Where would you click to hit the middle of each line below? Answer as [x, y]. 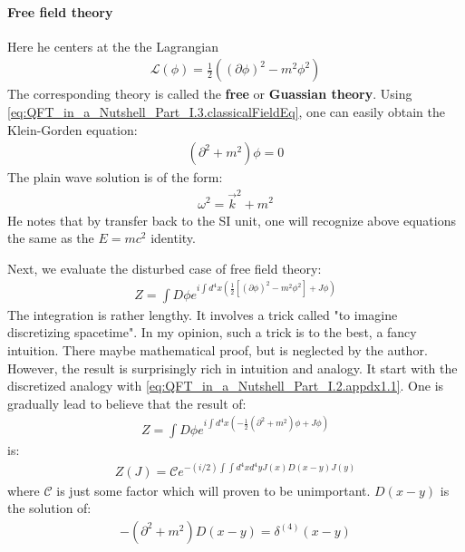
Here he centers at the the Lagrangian [113, 46]
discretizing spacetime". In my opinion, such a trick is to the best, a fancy [212, 332]
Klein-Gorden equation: [73, 129]
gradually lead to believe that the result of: [127, 403]
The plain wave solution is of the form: [115, 177]
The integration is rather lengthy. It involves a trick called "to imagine [203, 314]
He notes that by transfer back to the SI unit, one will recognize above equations [232, 220]
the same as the [51, 238]
